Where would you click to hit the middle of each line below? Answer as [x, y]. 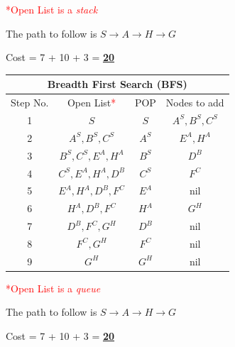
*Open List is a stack [52, 9]
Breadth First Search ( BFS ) [117, 84]
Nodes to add [195, 103]
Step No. [30, 103]
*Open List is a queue [53, 288]
